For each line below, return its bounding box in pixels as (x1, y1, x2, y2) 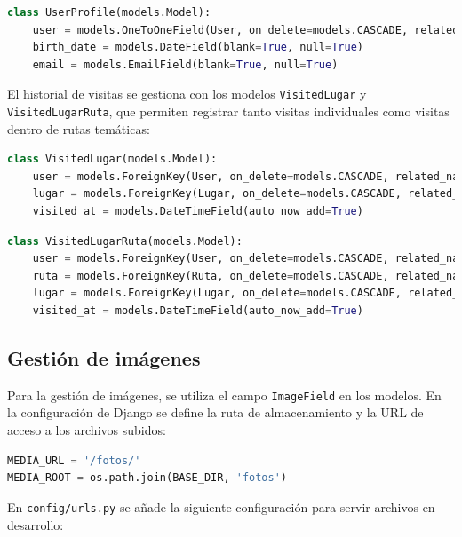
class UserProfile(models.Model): (7, 6, 211, 19)
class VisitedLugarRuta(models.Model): (7, 234, 243, 248)
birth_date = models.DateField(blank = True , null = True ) (32, 41, 363, 54)
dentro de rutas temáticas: (7, 119, 150, 138)
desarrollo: (7, 515, 64, 533)
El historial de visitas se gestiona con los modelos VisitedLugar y (7, 84, 367, 103)
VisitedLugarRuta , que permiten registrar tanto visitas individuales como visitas (7, 102, 450, 121)
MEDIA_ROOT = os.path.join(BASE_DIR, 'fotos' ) (7, 471, 288, 485)
